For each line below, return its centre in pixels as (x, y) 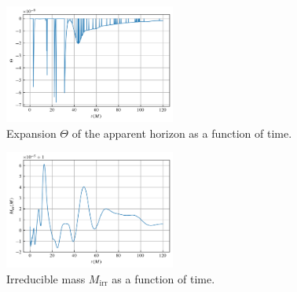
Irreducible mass (46, 279)
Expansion (31, 133)
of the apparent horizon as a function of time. (182, 133)
